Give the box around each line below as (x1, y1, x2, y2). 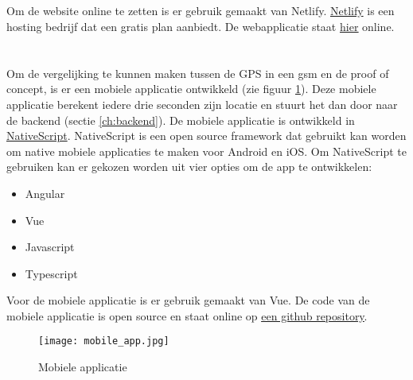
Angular (25, 184, 65, 201)
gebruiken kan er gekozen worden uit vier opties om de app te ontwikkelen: (6, 158, 372, 175)
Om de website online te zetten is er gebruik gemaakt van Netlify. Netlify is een (6, 2, 395, 19)
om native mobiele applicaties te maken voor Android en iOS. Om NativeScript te (6, 142, 407, 159)
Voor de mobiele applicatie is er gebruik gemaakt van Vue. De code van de (6, 292, 370, 308)
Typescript (25, 265, 78, 281)
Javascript (25, 238, 75, 255)
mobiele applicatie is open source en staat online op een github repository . (6, 307, 368, 324)
